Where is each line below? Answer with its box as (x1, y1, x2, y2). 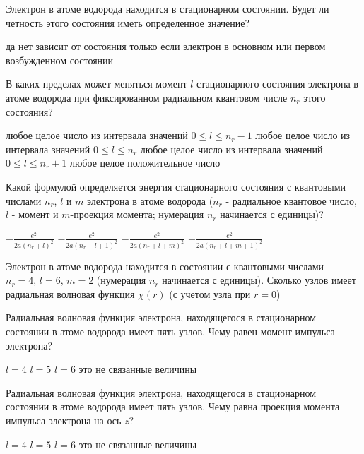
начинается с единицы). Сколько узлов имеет (162, 273, 356, 287)
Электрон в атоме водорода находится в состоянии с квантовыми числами (6, 258, 324, 273)
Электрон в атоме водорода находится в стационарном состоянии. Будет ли (6, 1, 329, 16)
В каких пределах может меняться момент (6, 76, 187, 91)
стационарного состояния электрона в (196, 76, 358, 91)
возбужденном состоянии (6, 52, 114, 67)
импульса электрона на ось (6, 412, 122, 427)
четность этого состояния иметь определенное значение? (6, 15, 250, 30)
